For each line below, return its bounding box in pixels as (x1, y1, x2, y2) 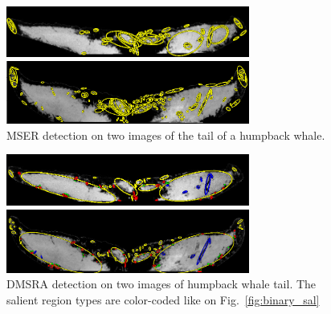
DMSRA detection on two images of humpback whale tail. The (6, 275, 317, 292)
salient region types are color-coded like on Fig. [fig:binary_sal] (6, 291, 320, 308)
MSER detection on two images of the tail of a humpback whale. (6, 126, 325, 143)
